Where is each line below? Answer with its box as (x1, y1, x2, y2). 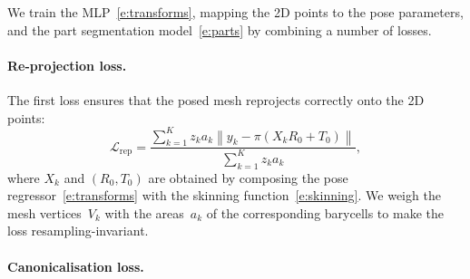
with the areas (104, 203, 184, 222)
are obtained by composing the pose (148, 168, 348, 187)
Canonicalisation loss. (7, 256, 144, 275)
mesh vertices (7, 203, 82, 222)
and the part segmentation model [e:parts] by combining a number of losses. (7, 20, 432, 39)
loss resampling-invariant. (7, 221, 149, 240)
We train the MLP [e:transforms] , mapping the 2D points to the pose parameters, (7, 3, 464, 21)
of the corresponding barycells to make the (206, 203, 444, 222)
